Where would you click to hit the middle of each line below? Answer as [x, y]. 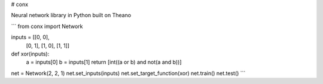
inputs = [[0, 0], [31, 37]
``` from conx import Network [47, 26]
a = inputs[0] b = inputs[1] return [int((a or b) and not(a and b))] [104, 62]
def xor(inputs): [30, 54]
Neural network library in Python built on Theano [71, 15]
